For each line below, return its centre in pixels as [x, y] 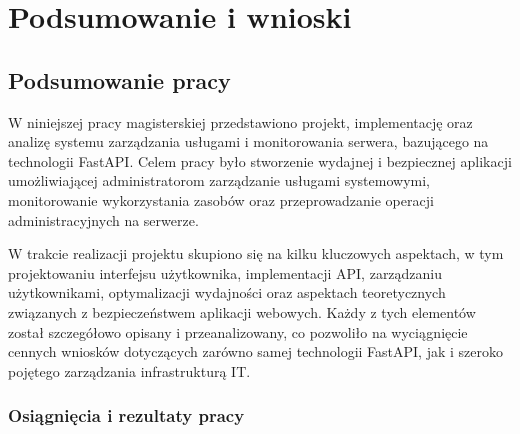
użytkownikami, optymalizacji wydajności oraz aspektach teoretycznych [227, 292]
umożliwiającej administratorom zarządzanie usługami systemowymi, [219, 180]
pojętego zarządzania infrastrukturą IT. [129, 370]
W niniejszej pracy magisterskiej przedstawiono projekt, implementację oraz [240, 121]
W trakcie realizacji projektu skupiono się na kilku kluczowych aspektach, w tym [256, 253]
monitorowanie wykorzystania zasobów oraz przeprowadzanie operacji [221, 199]
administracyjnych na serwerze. [103, 219]
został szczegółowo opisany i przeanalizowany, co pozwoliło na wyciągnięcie [238, 331]
